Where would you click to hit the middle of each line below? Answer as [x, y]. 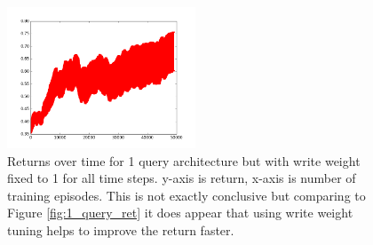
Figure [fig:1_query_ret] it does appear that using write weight [180, 213]
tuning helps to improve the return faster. [121, 229]
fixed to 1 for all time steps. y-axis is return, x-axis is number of [182, 178]
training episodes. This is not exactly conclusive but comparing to [186, 195]
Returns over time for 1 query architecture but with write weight [184, 160]
